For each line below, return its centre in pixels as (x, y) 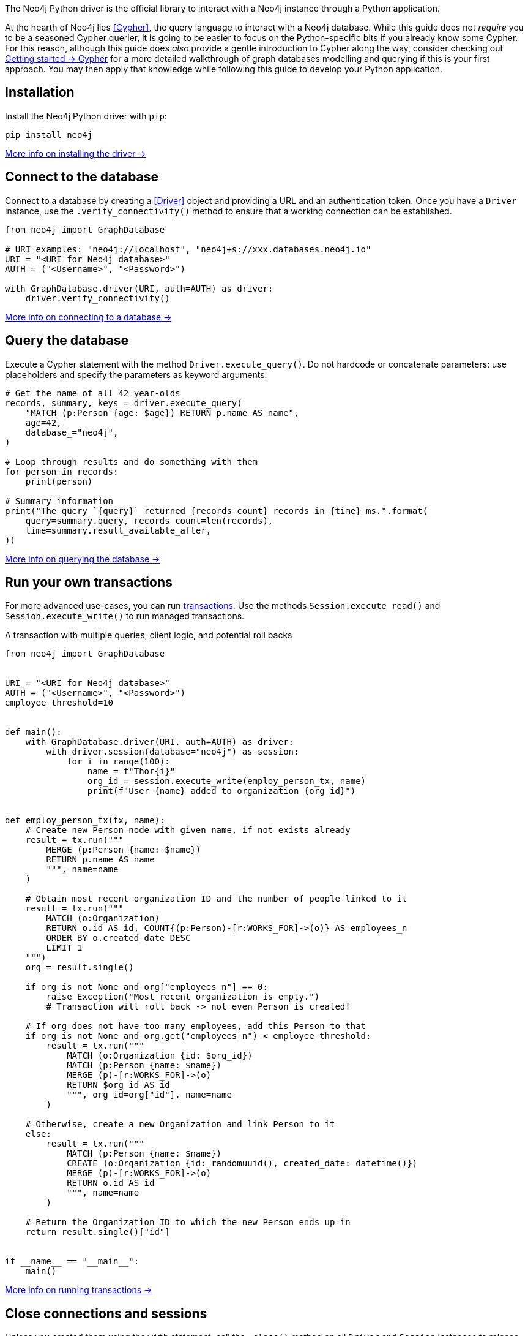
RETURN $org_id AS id (118, 1085)
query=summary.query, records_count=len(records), (149, 520)
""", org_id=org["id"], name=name (149, 1095)
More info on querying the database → (83, 559)
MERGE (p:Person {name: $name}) (124, 850)
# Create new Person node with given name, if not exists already (188, 830)
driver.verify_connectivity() (98, 298)
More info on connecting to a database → (88, 317)
